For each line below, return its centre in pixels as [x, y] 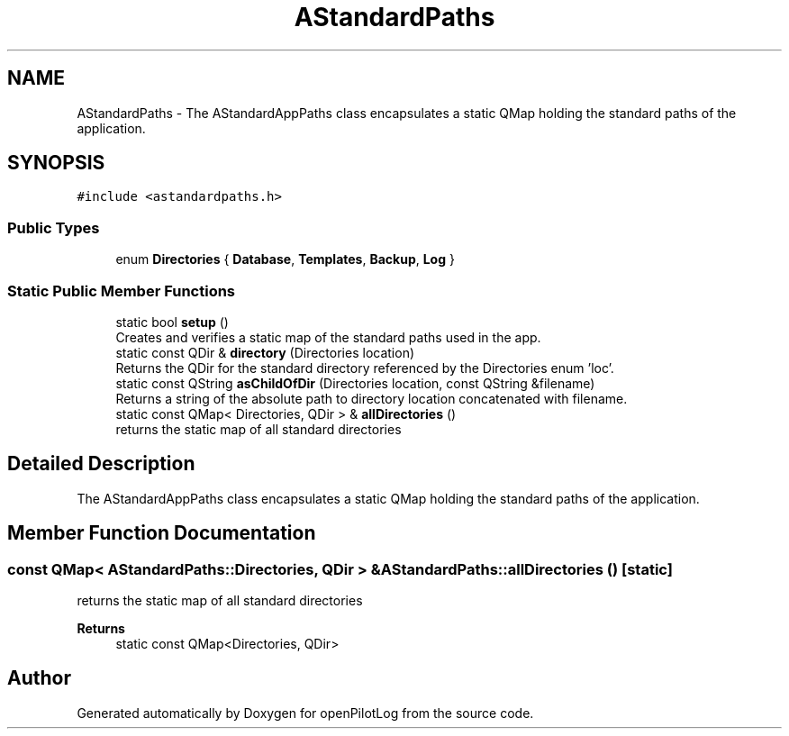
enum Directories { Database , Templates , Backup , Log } [285, 259]
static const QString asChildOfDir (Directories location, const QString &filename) [355, 383]
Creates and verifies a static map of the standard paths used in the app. [328, 337]
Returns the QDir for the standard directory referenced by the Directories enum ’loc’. [365, 368]
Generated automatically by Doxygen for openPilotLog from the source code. [305, 713]
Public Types [54, 227]
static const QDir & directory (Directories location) [265, 352]
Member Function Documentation [162, 533]
